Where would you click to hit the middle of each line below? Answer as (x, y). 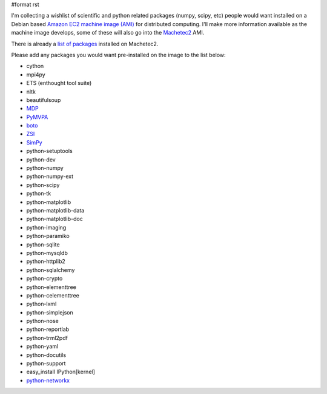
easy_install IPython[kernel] (61, 372)
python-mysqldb (47, 253)
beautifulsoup (44, 100)
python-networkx (48, 380)
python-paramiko (48, 236)
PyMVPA (37, 117)
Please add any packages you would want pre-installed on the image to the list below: (119, 55)
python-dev (41, 159)
